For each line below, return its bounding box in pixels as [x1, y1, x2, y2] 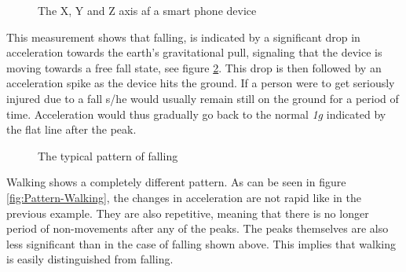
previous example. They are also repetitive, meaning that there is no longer [6, 204, 369, 221]
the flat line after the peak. [6, 121, 137, 138]
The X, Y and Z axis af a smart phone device [38, 2, 257, 18]
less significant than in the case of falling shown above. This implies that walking [6, 235, 396, 252]
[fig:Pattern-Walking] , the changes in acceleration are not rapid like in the [6, 189, 361, 205]
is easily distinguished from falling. [6, 251, 174, 267]
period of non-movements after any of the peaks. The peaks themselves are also [6, 220, 389, 237]
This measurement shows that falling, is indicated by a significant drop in [6, 28, 360, 45]
